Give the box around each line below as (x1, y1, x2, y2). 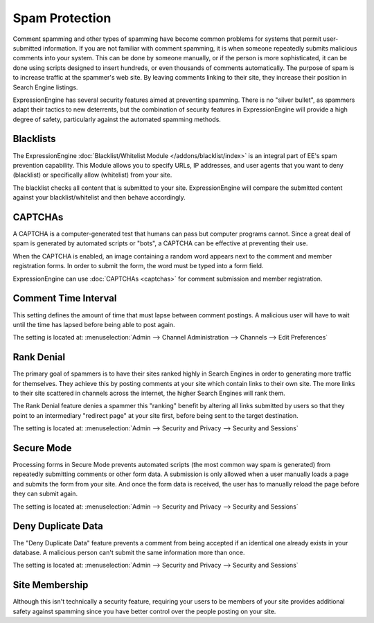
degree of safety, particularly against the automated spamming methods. (12, 115, 222, 123)
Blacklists (12, 133, 56, 145)
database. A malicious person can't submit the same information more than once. (12, 548, 245, 556)
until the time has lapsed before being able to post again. (12, 320, 176, 328)
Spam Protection (12, 10, 112, 26)
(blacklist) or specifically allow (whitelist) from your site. (12, 170, 172, 179)
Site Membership (12, 579, 89, 591)
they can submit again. (12, 489, 78, 498)
